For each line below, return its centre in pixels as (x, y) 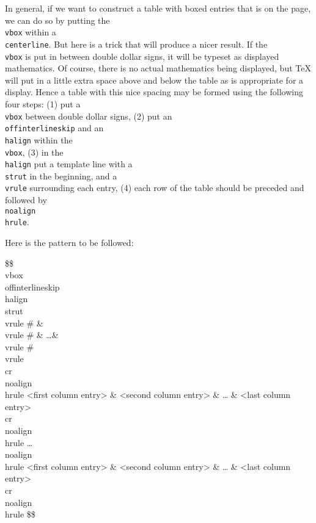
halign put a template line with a (69, 164)
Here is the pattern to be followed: (69, 243)
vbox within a (31, 32)
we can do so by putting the (57, 20)
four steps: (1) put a (43, 103)
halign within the (39, 139)
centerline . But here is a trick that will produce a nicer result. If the (136, 44)
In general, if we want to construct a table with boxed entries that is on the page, (158, 8)
